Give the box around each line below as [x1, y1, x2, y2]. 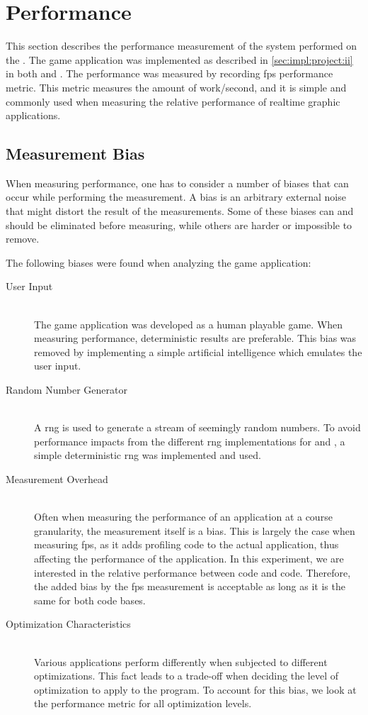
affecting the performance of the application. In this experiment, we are [34, 550, 344, 565]
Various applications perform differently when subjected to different [34, 654, 328, 669]
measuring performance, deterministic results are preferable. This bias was [34, 331, 357, 345]
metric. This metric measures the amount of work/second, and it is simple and [6, 79, 347, 94]
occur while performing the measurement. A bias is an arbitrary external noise [6, 189, 346, 204]
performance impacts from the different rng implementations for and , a [34, 433, 345, 448]
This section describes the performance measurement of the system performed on [6, 38, 357, 53]
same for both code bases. [34, 592, 146, 607]
